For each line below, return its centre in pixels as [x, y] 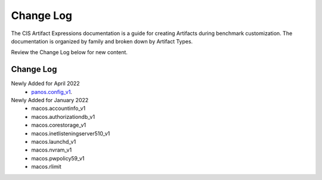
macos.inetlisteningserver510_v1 [71, 133]
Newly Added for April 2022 [45, 84]
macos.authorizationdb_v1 [63, 116]
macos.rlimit [47, 167]
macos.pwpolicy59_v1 [58, 158]
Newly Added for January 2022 [50, 100]
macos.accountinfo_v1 [58, 108]
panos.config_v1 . [52, 91]
